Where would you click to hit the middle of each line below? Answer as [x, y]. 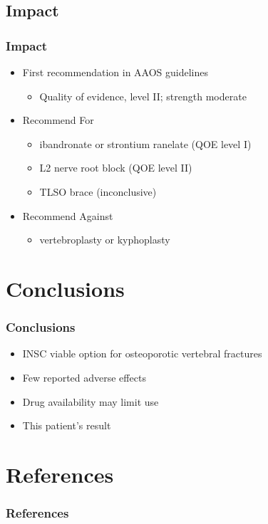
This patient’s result [67, 425]
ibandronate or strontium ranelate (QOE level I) [145, 143]
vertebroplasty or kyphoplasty [105, 240]
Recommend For [58, 120]
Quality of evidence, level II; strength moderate [143, 96]
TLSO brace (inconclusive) [98, 191]
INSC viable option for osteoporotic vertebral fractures [142, 353]
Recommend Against [68, 215]
